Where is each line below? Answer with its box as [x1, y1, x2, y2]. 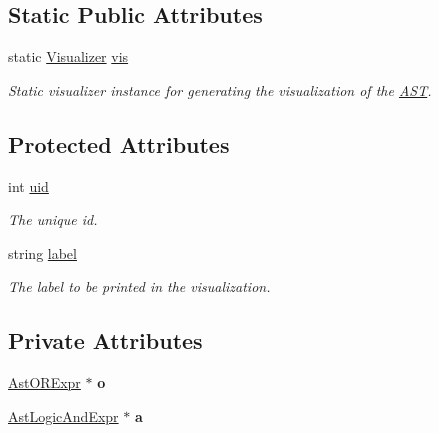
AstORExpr [8, 372, 81, 393]
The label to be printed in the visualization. [8, 276, 271, 297]
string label [8, 242, 77, 263]
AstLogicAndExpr [8, 405, 119, 426]
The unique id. [8, 209, 98, 230]
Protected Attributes [8, 128, 230, 159]
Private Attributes [8, 325, 203, 356]
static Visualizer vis [8, 46, 129, 67]
